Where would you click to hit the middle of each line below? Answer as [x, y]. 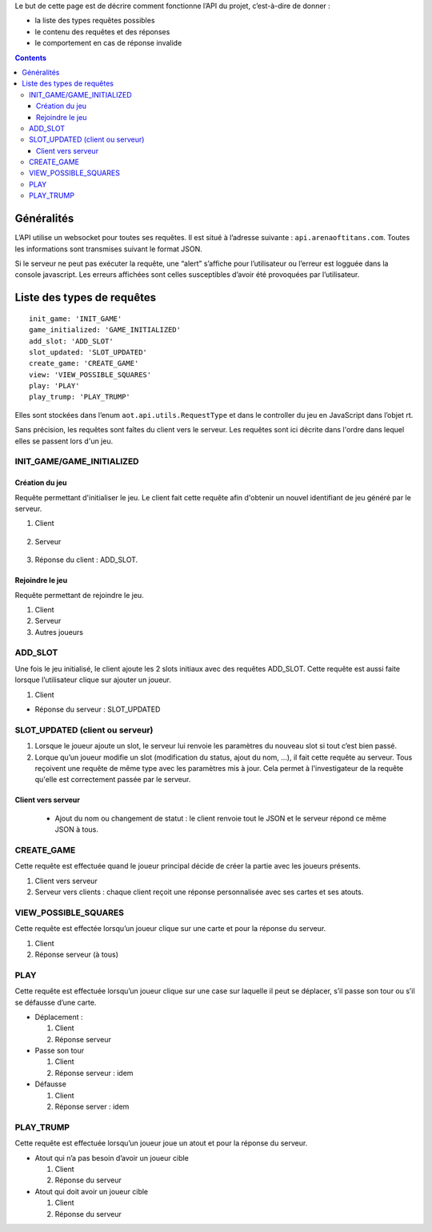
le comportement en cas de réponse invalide [108, 43]
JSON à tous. [77, 829]
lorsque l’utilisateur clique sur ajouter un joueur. [93, 680]
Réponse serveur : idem [94, 1073]
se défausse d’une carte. [56, 1002]
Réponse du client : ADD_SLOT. [86, 560]
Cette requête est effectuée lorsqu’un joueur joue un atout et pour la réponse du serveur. [161, 1143]
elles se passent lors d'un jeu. [64, 441]
